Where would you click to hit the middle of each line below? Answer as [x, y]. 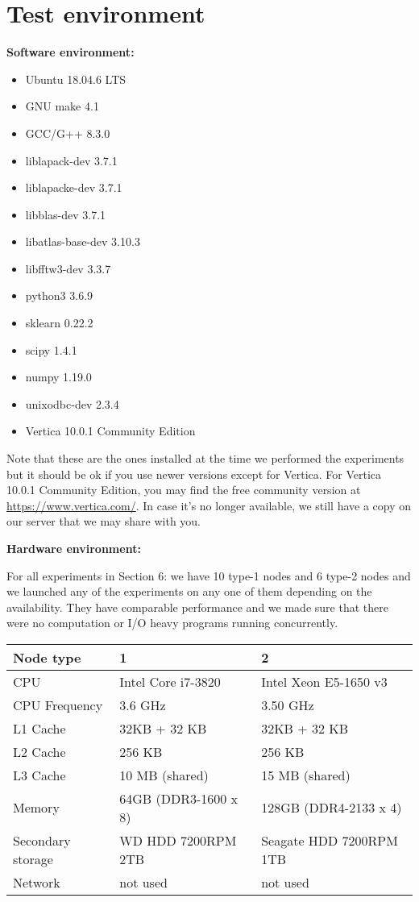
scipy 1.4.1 [51, 349]
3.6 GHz [143, 705]
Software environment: [71, 52]
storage [33, 858]
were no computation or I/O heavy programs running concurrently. [172, 623]
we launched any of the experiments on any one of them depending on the [189, 591]
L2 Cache [39, 751]
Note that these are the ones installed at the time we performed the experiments [205, 458]
